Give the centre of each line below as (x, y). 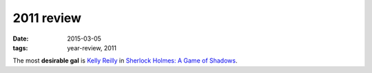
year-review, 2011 (92, 48)
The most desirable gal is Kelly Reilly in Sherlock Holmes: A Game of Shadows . (125, 61)
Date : (21, 39)
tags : (20, 48)
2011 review (47, 18)
